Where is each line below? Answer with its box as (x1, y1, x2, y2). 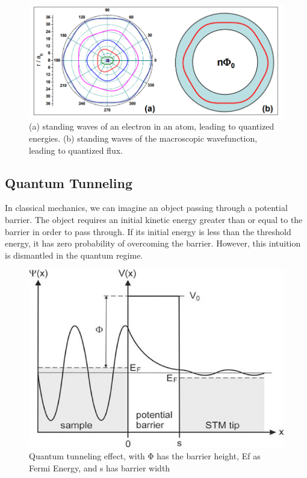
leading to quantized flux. (29, 143, 123, 156)
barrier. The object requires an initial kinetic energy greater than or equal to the (5, 213, 303, 225)
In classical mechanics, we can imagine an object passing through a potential (5, 201, 288, 214)
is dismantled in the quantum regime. (5, 248, 143, 261)
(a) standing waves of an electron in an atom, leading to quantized (29, 120, 274, 133)
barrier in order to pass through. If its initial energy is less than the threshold (5, 225, 291, 237)
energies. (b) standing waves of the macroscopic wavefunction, (29, 131, 258, 144)
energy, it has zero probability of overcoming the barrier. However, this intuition (5, 237, 301, 250)
